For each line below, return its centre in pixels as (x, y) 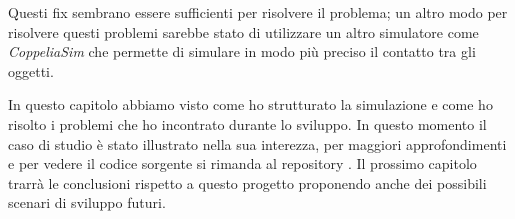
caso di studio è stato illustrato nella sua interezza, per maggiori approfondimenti (257, 143)
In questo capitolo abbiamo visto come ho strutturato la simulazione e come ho (250, 104)
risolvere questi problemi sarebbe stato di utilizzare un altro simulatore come (243, 31)
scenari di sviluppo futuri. (87, 202)
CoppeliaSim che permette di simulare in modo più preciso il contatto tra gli (242, 51)
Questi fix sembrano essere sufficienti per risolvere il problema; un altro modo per (258, 12)
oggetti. (31, 70)
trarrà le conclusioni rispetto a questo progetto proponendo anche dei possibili (247, 182)
